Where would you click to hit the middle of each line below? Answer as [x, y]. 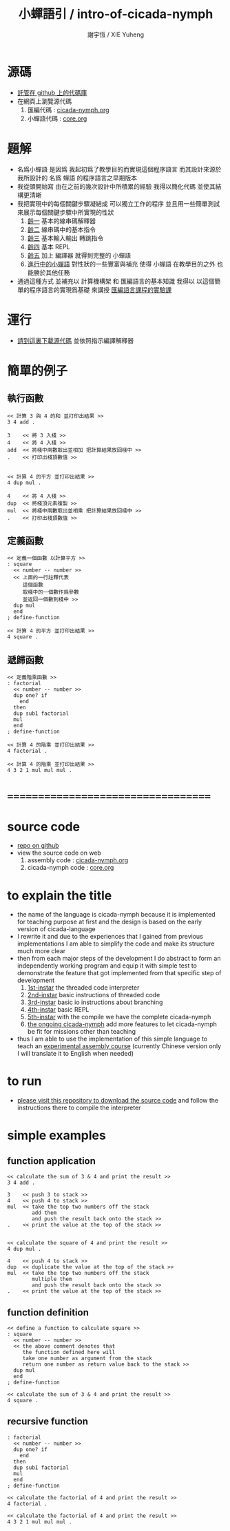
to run [25, 1081]
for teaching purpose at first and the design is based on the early [109, 922]
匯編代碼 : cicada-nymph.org [68, 110]
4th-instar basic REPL [58, 1010]
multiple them [52, 1279]
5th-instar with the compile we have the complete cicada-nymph [119, 1017]
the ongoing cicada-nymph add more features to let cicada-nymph [122, 1024]
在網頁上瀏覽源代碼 [44, 101]
